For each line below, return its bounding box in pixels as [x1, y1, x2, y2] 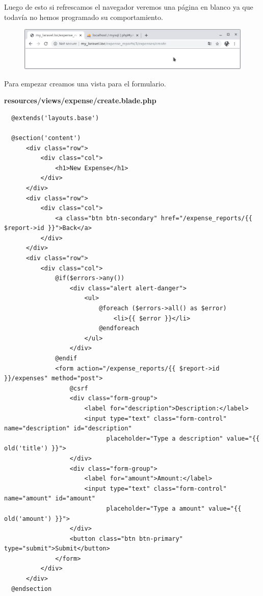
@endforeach [99, 325, 139, 332]
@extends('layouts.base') [11, 114, 99, 122]
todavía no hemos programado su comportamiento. [4, 11, 163, 22]
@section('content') [11, 134, 81, 142]
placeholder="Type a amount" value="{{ [106, 505, 242, 512]
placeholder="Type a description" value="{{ [106, 434, 260, 442]
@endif [55, 355, 77, 362]
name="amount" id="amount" [4, 495, 95, 502]
